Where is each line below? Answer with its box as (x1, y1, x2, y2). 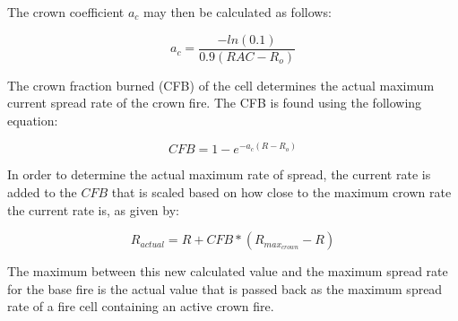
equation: (7, 110, 58, 129)
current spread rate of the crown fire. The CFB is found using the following (7, 93, 422, 112)
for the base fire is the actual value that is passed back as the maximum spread (7, 279, 443, 298)
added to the (7, 183, 77, 202)
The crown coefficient (7, 3, 125, 21)
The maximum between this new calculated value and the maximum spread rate (7, 262, 448, 281)
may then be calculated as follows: (143, 3, 332, 21)
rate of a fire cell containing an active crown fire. (7, 297, 274, 316)
